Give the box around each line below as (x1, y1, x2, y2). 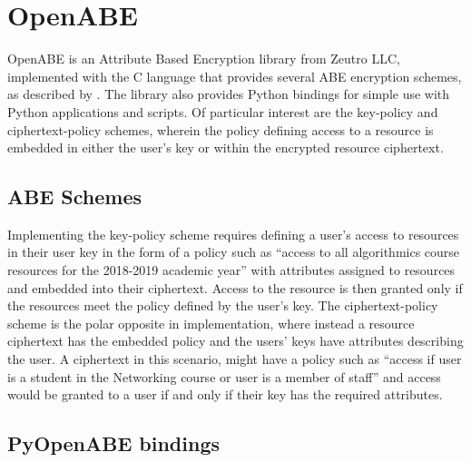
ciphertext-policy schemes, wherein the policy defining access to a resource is (7, 120, 434, 139)
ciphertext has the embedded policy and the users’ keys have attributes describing (7, 331, 464, 350)
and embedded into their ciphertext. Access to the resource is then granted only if (7, 278, 463, 297)
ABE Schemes (7, 182, 142, 211)
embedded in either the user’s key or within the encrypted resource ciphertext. (7, 138, 444, 157)
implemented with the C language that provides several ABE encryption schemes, (7, 66, 462, 85)
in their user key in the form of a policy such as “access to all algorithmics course (7, 242, 460, 261)
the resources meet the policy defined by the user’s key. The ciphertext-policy (7, 296, 438, 315)
